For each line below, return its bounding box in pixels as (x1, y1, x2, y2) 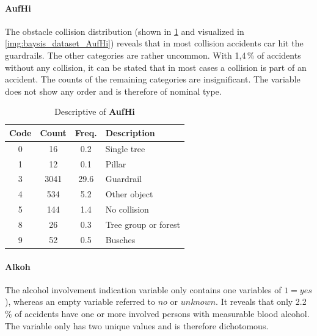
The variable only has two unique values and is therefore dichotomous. (5, 319, 269, 332)
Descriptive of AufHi (54, 105, 135, 118)
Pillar (105, 157, 126, 170)
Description (105, 126, 155, 139)
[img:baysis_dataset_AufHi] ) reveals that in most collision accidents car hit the (5, 37, 304, 49)
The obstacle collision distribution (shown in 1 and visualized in (5, 24, 244, 37)
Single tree (105, 142, 145, 155)
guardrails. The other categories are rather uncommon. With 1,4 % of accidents (5, 48, 301, 61)
